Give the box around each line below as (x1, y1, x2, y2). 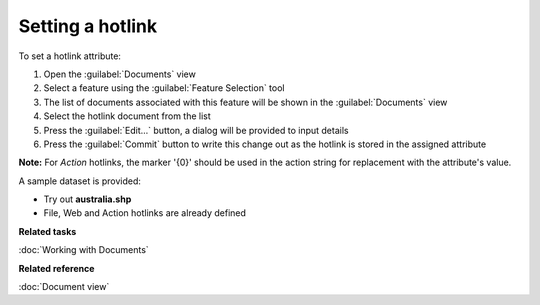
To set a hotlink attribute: (18, 50, 122, 62)
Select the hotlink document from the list (43, 110, 212, 122)
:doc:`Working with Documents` (18, 244, 149, 256)
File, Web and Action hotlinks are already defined (43, 207, 247, 219)
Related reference (18, 262, 95, 274)
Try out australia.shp (43, 193, 132, 205)
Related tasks (18, 225, 77, 237)
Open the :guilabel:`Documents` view (43, 68, 197, 80)
